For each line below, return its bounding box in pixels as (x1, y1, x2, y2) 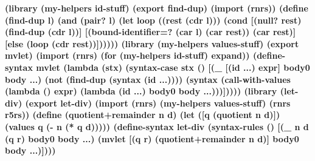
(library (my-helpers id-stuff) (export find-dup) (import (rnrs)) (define (5, 2, 308, 14)
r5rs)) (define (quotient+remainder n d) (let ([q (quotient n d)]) (5, 108, 280, 121)
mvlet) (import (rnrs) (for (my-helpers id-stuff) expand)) (5, 49, 250, 62)
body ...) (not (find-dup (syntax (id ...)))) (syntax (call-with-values (5, 73, 291, 85)
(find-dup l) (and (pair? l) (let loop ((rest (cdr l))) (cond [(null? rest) (5, 13, 302, 26)
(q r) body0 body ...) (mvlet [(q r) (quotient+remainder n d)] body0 (5, 132, 299, 145)
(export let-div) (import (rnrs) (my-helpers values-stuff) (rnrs (25, 96, 291, 109)
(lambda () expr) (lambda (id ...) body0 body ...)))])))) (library (5, 85, 277, 97)
